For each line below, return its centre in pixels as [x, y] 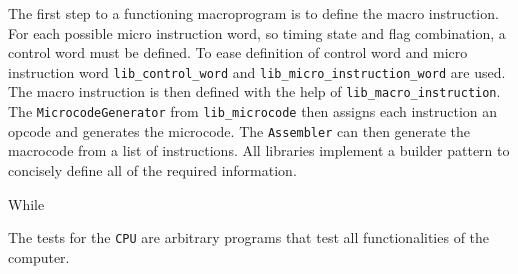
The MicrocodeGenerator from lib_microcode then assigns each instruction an [253, 111]
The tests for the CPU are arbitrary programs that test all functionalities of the [249, 237]
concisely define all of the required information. [152, 170]
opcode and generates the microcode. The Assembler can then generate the [239, 130]
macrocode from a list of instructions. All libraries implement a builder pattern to [259, 150]
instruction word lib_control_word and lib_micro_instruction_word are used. [257, 71]
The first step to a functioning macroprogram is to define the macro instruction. [253, 13]
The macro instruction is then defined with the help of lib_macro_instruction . [254, 91]
